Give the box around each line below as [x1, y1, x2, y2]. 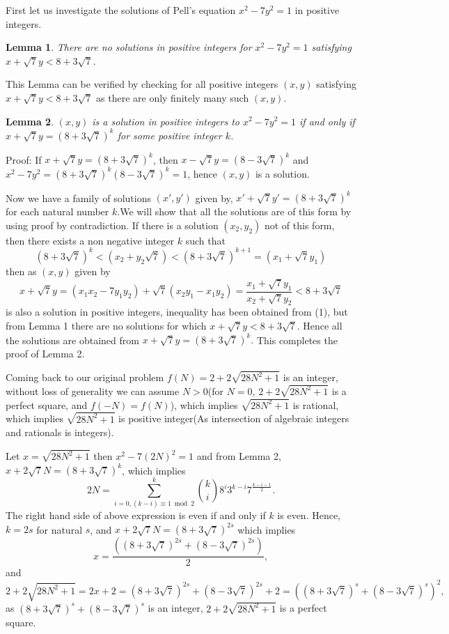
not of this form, [264, 217, 335, 232]
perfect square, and [6, 397, 88, 412]
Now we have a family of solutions [6, 190, 151, 205]
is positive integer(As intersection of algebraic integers [118, 411, 349, 426]
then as [6, 263, 37, 278]
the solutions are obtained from [6, 332, 139, 347]
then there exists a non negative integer [6, 233, 175, 247]
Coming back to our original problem [6, 370, 164, 385]
